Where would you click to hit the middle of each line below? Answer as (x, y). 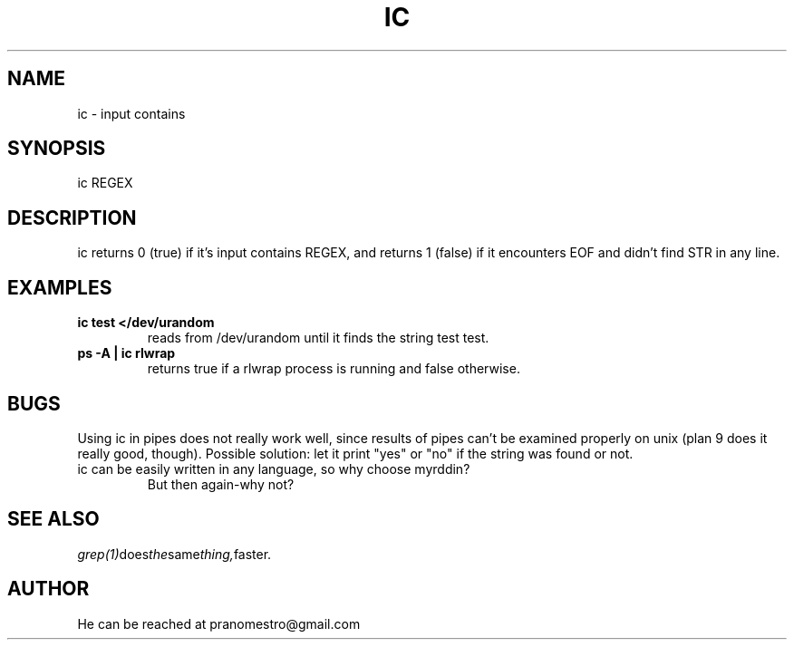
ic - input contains (131, 113)
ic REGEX (105, 183)
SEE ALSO (53, 519)
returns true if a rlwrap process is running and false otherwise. (334, 369)
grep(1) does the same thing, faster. (174, 554)
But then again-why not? (221, 484)
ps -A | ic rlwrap (126, 353)
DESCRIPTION (72, 217)
